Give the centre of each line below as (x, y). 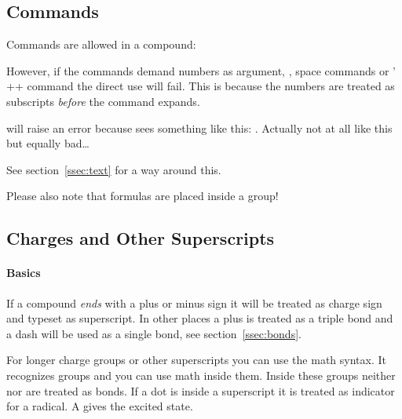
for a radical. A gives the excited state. (100, 406)
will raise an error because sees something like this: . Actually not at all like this (199, 128)
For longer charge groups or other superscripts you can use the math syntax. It (196, 360)
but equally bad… (48, 143)
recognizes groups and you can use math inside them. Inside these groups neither (201, 375)
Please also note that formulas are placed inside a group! (143, 196)
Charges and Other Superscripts (141, 238)
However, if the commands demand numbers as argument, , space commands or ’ (201, 70)
